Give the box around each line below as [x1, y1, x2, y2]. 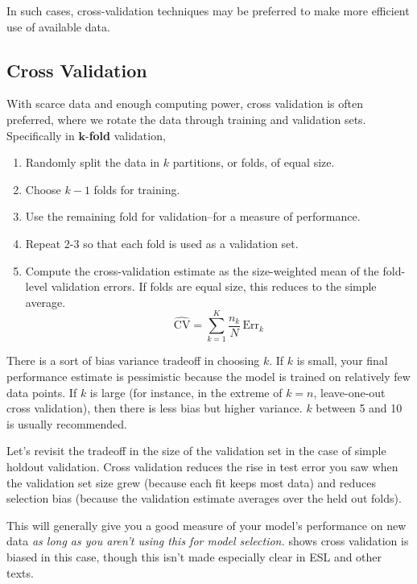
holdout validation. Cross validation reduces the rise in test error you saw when [6, 458, 398, 475]
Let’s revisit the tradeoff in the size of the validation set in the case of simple [6, 442, 386, 459]
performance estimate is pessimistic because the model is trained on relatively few [6, 368, 411, 385]
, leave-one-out [313, 383, 386, 400]
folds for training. [93, 180, 180, 197]
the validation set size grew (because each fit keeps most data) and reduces [6, 474, 376, 491]
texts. [6, 564, 34, 581]
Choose [25, 180, 61, 197]
